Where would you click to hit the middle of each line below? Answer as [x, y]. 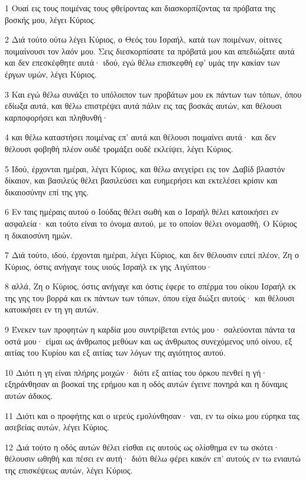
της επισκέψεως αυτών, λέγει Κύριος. [69, 470]
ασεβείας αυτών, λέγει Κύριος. [57, 427]
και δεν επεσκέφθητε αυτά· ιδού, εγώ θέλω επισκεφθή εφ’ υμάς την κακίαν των [142, 62]
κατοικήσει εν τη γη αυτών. [52, 309]
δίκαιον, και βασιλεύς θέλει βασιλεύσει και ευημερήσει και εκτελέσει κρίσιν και [141, 180]
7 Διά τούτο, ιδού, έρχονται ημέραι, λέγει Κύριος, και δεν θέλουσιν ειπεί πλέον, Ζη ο [152, 255]
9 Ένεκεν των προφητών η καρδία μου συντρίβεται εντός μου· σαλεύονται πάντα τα [150, 329]
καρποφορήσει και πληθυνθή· [57, 117]
